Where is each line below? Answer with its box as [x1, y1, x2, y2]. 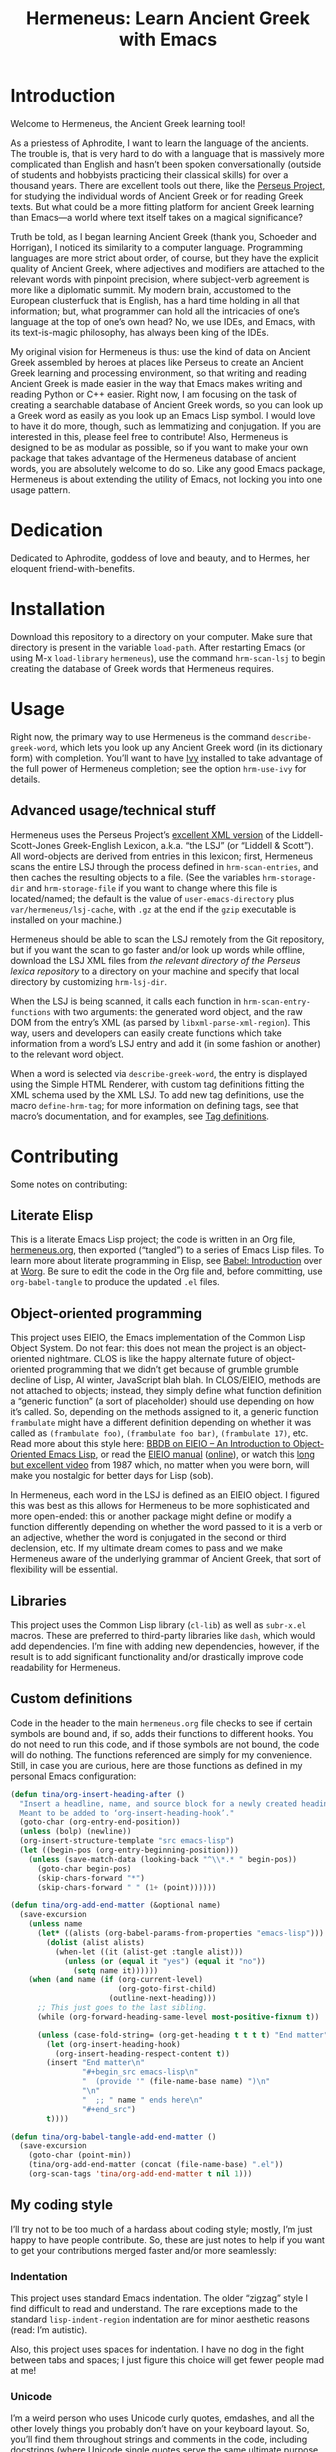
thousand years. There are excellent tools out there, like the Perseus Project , [10, 179, 326, 191]
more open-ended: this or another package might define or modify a [10, 1510, 292, 1522]
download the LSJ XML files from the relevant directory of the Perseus [10, 954, 301, 966]
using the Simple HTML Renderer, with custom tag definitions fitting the [10, 1078, 305, 1090]
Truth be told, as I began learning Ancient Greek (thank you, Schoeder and [10, 230, 317, 242]
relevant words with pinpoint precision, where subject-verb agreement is [10, 273, 310, 285]
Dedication [10, 519, 103, 542]
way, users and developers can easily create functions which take [10, 1027, 282, 1039]
